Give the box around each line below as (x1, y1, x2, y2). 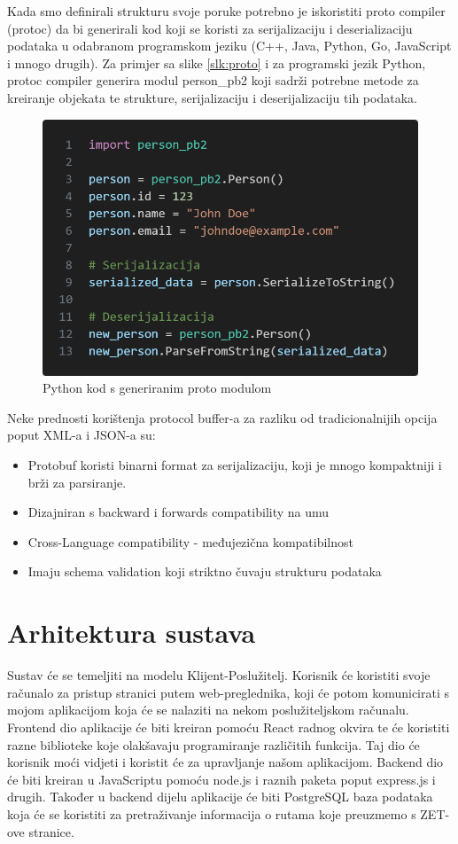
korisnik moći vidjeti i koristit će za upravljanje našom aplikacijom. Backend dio (7, 753, 444, 771)
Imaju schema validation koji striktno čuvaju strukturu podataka (27, 562, 382, 581)
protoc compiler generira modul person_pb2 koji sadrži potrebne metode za (7, 71, 419, 90)
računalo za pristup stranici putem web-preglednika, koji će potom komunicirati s (7, 683, 449, 701)
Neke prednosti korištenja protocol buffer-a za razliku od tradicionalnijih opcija (7, 408, 438, 426)
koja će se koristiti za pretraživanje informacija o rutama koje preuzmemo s (7, 804, 416, 823)
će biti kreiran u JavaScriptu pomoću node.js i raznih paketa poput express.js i (7, 770, 436, 788)
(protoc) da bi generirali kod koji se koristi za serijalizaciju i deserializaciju (7, 19, 413, 37)
